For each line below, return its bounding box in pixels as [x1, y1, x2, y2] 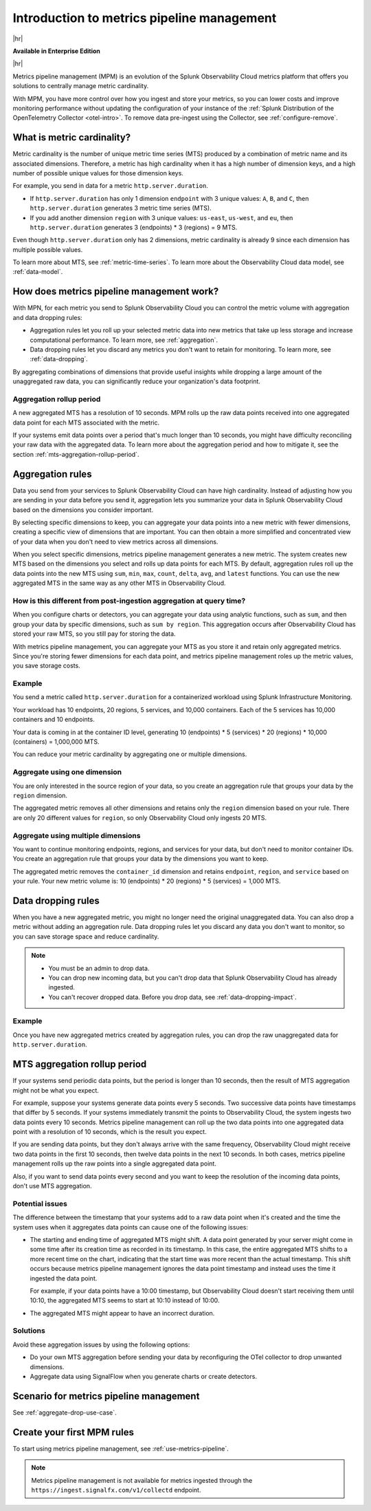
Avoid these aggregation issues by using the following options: [12, 1340, 190, 1349]
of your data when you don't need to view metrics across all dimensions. [12, 537, 218, 546]
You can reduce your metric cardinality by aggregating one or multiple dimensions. [12, 750, 247, 758]
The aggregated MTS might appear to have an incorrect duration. [30, 1309, 215, 1317]
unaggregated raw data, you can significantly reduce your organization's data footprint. [12, 377, 261, 385]
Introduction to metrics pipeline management [12, 10, 277, 25]
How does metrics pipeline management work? [12, 286, 219, 297]
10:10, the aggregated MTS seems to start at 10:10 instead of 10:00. [30, 1296, 220, 1305]
